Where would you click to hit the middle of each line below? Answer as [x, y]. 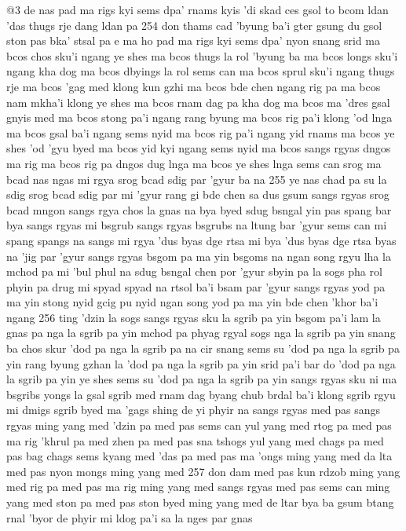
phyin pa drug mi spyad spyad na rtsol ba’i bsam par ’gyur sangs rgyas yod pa [196, 286]
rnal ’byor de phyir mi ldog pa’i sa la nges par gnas [130, 517]
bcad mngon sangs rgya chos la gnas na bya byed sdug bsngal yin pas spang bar [199, 209]
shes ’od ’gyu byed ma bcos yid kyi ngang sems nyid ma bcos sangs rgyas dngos [199, 148]
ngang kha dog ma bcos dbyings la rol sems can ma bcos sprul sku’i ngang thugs [201, 71]
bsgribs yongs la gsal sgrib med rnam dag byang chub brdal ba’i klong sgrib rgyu [201, 394]
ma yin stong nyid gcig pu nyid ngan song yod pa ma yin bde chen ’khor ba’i [192, 302]
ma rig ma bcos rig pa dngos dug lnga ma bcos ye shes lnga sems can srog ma [194, 163]
